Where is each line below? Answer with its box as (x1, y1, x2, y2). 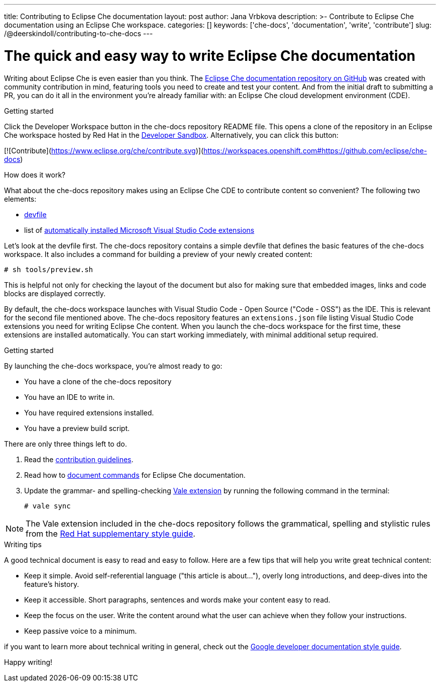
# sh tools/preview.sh (4, 265, 93, 274)
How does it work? (4, 170, 66, 179)
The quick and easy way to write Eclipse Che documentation (4, 47, 416, 64)
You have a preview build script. (24, 423, 130, 433)
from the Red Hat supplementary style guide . (26, 528, 195, 539)
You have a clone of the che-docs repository (24, 377, 172, 386)
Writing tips (4, 540, 42, 549)
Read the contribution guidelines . (24, 455, 134, 464)
